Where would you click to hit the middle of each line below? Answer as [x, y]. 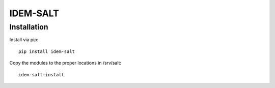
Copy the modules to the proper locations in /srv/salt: [65, 63]
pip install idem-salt [47, 51]
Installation [29, 27]
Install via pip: [24, 40]
